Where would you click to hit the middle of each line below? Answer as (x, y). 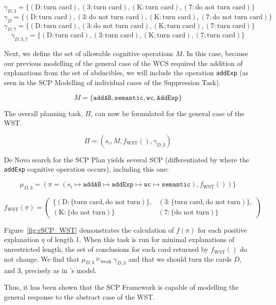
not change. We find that (42, 259)
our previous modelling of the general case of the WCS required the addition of (123, 63)
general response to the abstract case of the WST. (79, 296)
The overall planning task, (44, 113)
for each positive (222, 229)
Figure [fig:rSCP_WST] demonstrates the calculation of (89, 229)
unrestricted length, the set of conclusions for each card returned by (106, 249)
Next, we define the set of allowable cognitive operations (89, 53)
